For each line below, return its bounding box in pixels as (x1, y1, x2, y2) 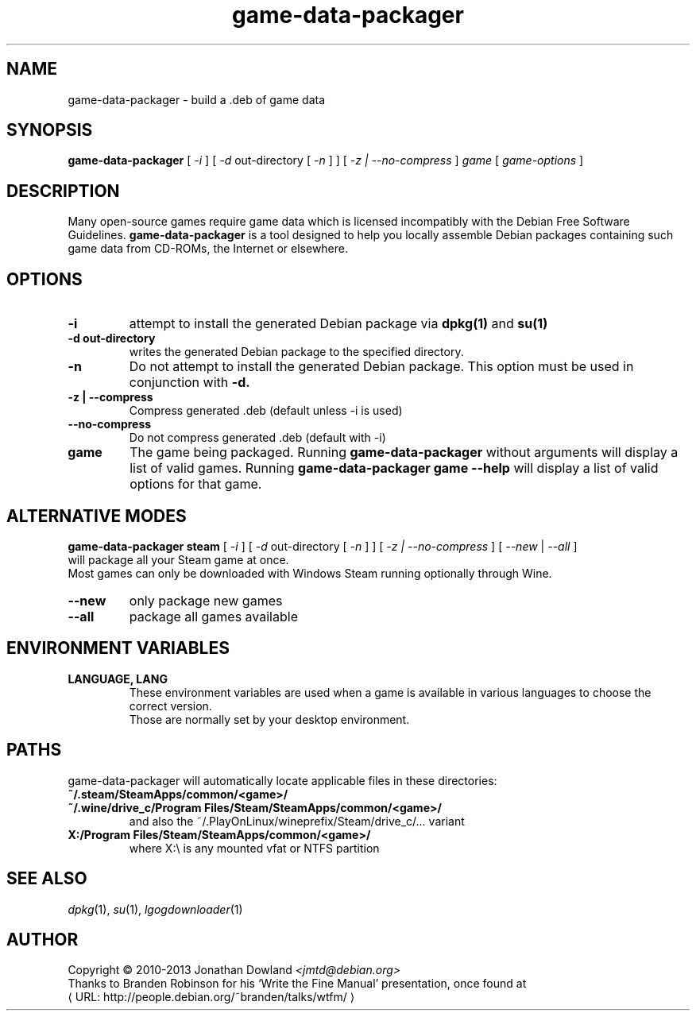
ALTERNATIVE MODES (6, 505, 187, 526)
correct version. (129, 698, 212, 713)
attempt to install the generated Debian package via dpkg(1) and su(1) (129, 315, 548, 332)
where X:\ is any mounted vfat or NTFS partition (129, 841, 380, 855)
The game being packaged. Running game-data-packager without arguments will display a (130, 444, 679, 461)
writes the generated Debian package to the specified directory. (129, 345, 464, 359)
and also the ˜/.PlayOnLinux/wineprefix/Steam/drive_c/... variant (129, 814, 465, 828)
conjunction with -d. (129, 374, 250, 391)
